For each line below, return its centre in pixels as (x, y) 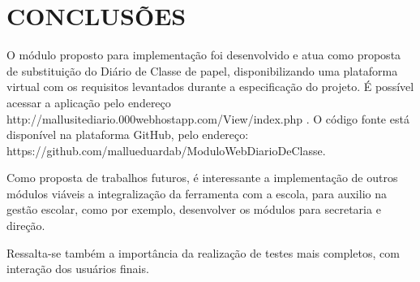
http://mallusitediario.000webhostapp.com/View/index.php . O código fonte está (208, 118)
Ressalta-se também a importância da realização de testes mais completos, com (203, 252)
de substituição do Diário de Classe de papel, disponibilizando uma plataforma (202, 70)
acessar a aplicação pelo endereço (89, 102)
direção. (26, 226)
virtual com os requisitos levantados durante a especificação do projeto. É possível (210, 87)
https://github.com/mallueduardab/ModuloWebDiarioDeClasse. (166, 150)
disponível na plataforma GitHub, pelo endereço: (128, 134)
